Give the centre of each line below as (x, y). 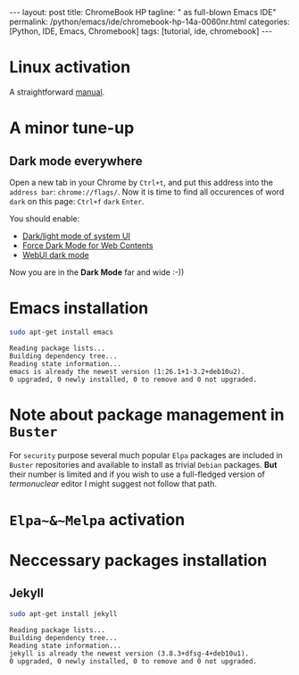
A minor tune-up (72, 128)
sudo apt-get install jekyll (63, 613)
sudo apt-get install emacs (62, 332)
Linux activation (70, 67)
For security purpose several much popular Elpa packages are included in (146, 455)
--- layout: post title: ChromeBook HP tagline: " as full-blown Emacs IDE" (143, 12)
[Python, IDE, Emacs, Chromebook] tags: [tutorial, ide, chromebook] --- (141, 31)
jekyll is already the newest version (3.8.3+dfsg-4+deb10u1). (129, 654)
